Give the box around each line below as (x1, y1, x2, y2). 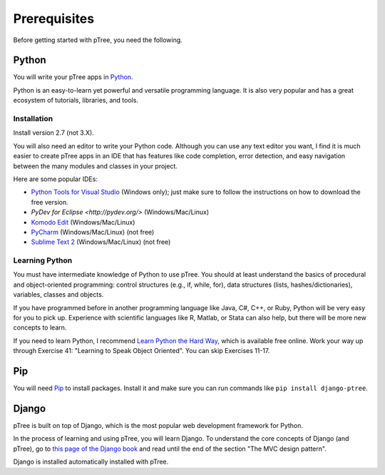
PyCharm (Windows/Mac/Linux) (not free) (31, 228, 155, 236)
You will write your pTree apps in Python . (13, 73, 133, 81)
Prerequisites (13, 11, 95, 26)
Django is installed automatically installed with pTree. (13, 457, 169, 466)
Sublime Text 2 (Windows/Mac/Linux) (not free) (31, 237, 171, 246)
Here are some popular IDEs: (13, 175, 98, 183)
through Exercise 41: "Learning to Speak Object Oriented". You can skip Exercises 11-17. (13, 347, 270, 355)
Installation (13, 114, 53, 123)
